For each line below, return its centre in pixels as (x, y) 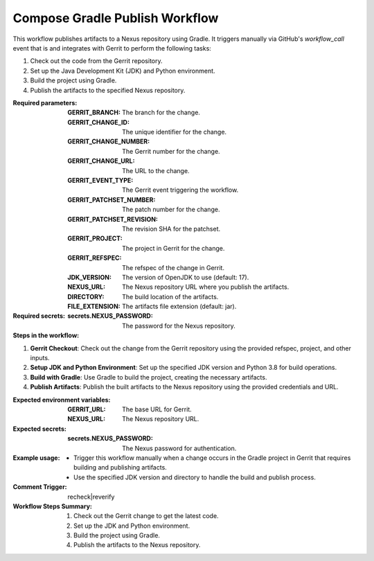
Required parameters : (45, 103)
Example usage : (36, 458)
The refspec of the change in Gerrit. (173, 267)
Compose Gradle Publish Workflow (116, 18)
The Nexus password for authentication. (179, 448)
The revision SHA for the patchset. (171, 229)
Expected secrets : (40, 429)
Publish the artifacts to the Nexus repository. (137, 545)
